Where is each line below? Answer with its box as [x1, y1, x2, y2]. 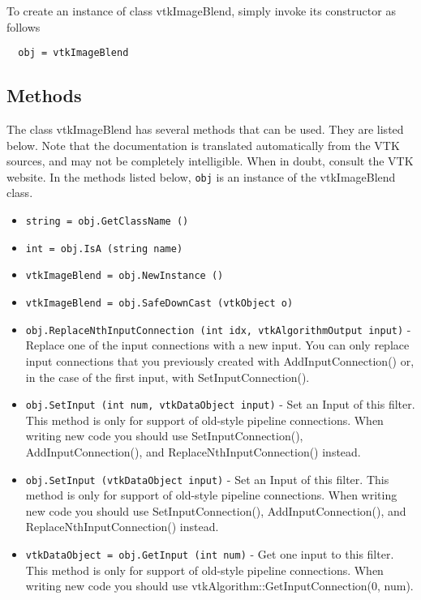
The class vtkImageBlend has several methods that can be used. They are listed [6, 121, 404, 138]
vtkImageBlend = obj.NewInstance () [25, 270, 224, 282]
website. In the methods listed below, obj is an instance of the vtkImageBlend [6, 168, 396, 185]
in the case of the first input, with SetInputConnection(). [25, 368, 310, 385]
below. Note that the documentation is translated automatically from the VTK [6, 136, 400, 153]
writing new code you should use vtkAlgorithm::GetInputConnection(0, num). [25, 577, 414, 594]
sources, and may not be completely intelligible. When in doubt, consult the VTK [6, 152, 414, 169]
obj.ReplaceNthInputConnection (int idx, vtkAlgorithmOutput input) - [25, 320, 411, 337]
